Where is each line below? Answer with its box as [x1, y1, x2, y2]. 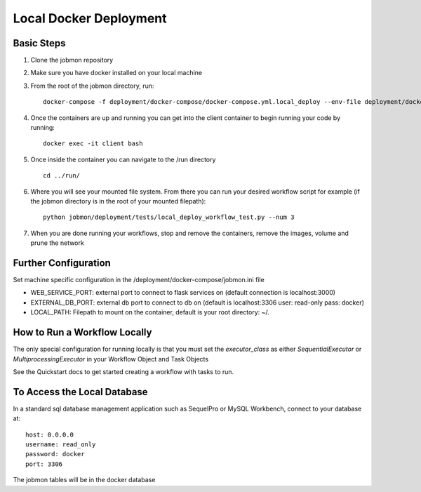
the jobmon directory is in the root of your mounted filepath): [30, 197, 206, 205]
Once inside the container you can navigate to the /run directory [30, 155, 216, 164]
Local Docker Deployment [13, 11, 167, 26]
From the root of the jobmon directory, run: [30, 81, 154, 90]
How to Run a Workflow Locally [13, 326, 152, 338]
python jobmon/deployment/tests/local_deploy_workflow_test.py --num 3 [43, 213, 295, 221]
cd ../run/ [43, 172, 81, 180]
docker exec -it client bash [43, 140, 143, 147]
